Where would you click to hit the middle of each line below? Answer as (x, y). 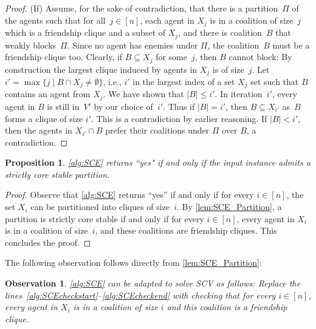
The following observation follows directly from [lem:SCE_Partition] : (133, 263)
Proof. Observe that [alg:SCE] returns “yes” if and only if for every (129, 195)
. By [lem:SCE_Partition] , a (229, 207)
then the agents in (39, 130)
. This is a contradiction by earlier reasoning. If (179, 118)
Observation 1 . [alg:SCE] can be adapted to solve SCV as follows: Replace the (153, 283)
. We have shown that (143, 94)
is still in (63, 106)
